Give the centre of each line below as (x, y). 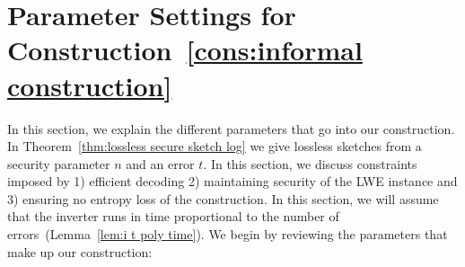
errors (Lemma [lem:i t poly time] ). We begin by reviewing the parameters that (228, 234)
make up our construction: (80, 251)
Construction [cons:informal (185, 50)
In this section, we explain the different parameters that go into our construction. (231, 128)
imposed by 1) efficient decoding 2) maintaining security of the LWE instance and (232, 181)
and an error (160, 163)
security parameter (59, 163)
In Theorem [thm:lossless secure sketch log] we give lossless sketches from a (215, 146)
